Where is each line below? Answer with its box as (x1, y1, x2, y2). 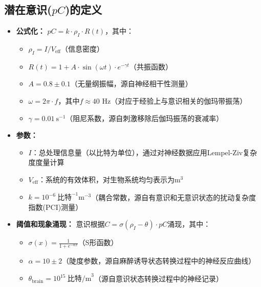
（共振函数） (129, 61, 172, 71)
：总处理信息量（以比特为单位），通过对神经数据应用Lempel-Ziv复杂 (31, 147, 257, 157)
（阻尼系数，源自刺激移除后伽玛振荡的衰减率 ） (66, 112, 224, 123)
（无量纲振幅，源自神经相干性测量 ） (70, 78, 192, 89)
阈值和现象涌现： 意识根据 (16, 219, 105, 229)
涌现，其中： (167, 219, 211, 229)
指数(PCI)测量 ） (28, 201, 83, 212)
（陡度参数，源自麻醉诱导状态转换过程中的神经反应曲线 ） (62, 255, 256, 266)
